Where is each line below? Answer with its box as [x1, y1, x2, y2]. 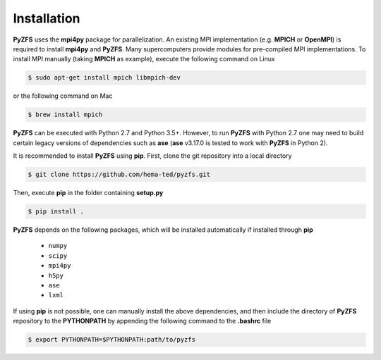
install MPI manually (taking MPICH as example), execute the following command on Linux [13, 55, 275, 63]
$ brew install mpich [28, 111, 103, 119]
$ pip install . [28, 208, 85, 215]
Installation [13, 11, 80, 26]
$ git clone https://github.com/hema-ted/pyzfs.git [28, 170, 211, 179]
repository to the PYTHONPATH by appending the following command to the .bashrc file [13, 317, 272, 325]
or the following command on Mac [13, 92, 113, 100]
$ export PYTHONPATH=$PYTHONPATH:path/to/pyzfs [28, 335, 195, 344]
